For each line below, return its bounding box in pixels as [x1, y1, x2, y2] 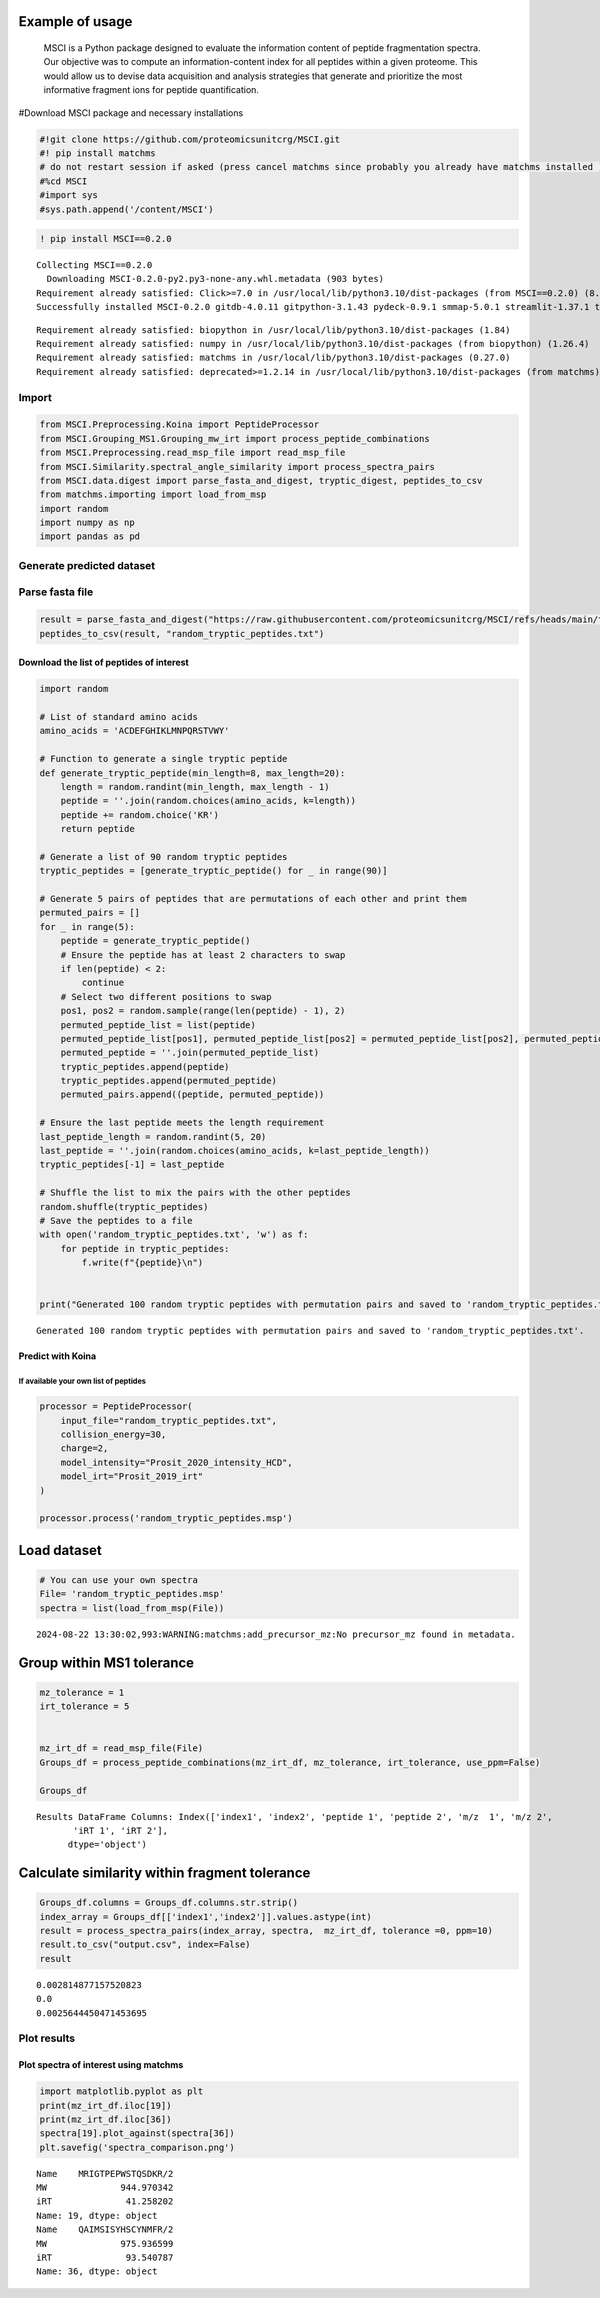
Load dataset [18, 1541, 102, 1559]
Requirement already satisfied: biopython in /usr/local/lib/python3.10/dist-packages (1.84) [36, 324, 511, 335]
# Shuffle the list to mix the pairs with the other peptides [39, 1187, 351, 1199]
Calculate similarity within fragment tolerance [18, 1865, 311, 1882]
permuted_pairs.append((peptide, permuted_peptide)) [60, 1089, 325, 1100]
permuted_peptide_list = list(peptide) [60, 1019, 257, 1030]
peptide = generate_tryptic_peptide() [60, 935, 251, 947]
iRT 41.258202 [36, 2196, 174, 2207]
